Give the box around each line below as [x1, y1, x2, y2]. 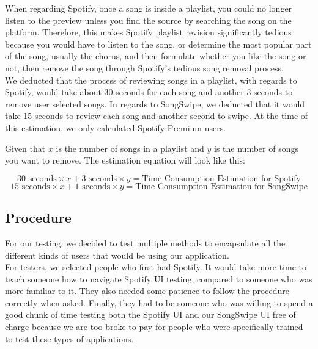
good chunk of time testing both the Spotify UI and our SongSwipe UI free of [5, 308, 296, 321]
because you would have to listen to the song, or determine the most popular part [5, 37, 312, 50]
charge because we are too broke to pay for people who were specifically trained [5, 320, 303, 333]
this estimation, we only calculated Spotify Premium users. [5, 121, 226, 134]
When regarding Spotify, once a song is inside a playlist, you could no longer [5, 2, 292, 14]
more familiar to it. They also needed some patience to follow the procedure [5, 284, 289, 297]
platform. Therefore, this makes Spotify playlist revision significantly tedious [5, 26, 292, 38]
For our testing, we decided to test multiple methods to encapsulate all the [5, 236, 286, 249]
